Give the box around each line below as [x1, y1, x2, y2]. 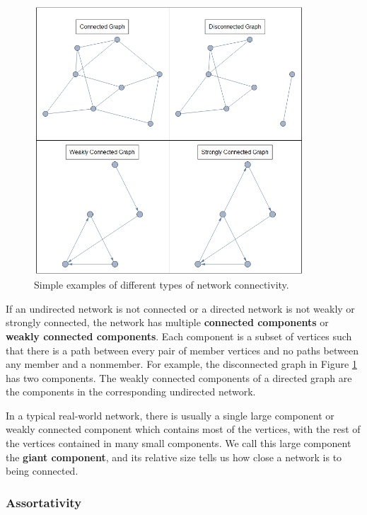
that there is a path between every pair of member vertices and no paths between [6, 342, 359, 357]
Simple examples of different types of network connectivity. [34, 277, 289, 292]
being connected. [6, 463, 78, 478]
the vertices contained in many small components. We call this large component [6, 436, 351, 451]
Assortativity [6, 493, 82, 511]
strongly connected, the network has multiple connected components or [6, 315, 329, 330]
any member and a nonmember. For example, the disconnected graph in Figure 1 [6, 357, 357, 371]
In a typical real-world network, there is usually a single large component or [6, 407, 334, 422]
